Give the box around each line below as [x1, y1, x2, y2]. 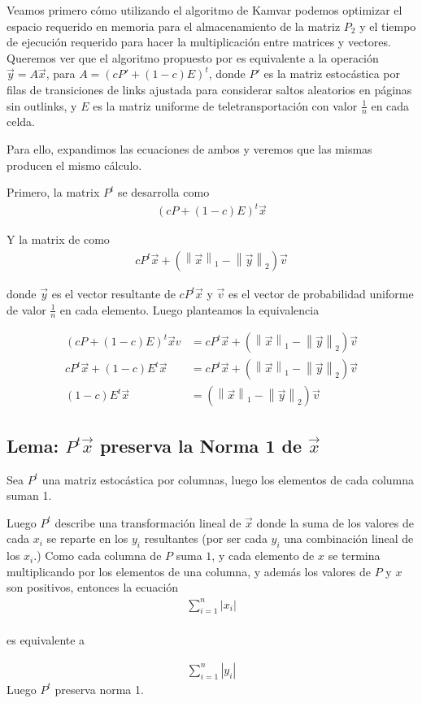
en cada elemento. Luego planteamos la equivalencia [59, 301, 320, 318]
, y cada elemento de [211, 547, 315, 564]
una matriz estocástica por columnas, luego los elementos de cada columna [41, 471, 415, 488]
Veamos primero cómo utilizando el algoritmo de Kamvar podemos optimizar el [7, 2, 402, 18]
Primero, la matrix [7, 184, 100, 201]
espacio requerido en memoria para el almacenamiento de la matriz [7, 17, 341, 34]
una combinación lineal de [284, 530, 414, 547]
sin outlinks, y [7, 97, 77, 114]
